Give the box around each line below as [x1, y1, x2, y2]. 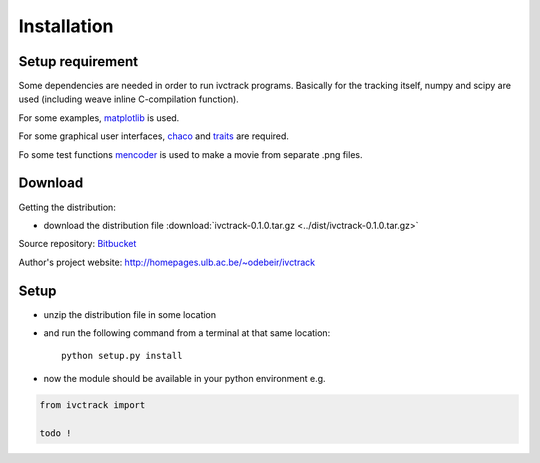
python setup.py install [61, 350, 183, 362]
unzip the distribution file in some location [43, 308, 217, 320]
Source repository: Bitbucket [18, 238, 137, 250]
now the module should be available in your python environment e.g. [43, 372, 326, 384]
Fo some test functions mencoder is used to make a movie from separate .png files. [18, 148, 363, 160]
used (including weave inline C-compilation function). [18, 93, 239, 105]
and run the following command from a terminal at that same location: [43, 327, 331, 339]
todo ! [39, 427, 72, 439]
